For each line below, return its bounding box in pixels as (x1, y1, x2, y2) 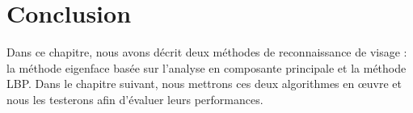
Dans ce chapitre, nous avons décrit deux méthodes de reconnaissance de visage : (6, 44, 407, 61)
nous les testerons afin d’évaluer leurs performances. (6, 90, 263, 107)
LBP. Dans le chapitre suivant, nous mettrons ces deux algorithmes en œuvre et (6, 75, 402, 92)
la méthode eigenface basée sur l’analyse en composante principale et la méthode (6, 59, 407, 76)
